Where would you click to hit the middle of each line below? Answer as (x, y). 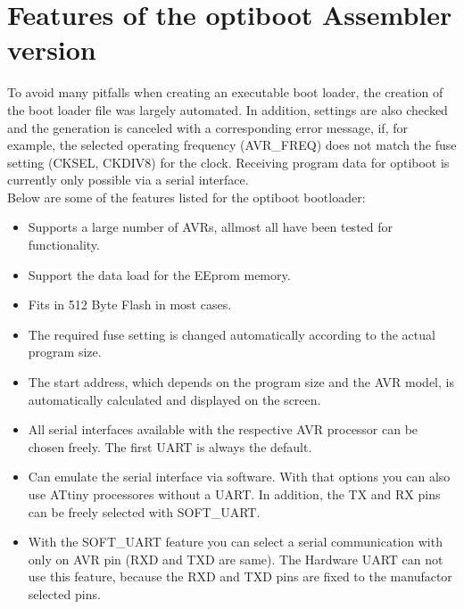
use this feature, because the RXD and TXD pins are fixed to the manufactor (240, 576)
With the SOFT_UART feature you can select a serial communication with (235, 542)
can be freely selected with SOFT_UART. (144, 511)
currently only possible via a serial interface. (128, 180)
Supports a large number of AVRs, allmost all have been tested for (211, 227)
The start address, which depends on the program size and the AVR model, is (241, 382)
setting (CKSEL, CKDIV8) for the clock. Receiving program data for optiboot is (228, 162)
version (52, 49)
